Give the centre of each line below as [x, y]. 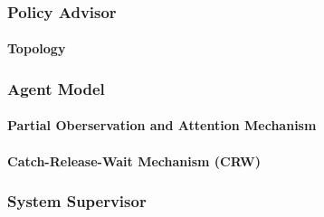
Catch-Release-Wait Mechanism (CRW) [134, 160]
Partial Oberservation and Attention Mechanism [162, 125]
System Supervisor [77, 201]
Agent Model [56, 88]
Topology [37, 48]
